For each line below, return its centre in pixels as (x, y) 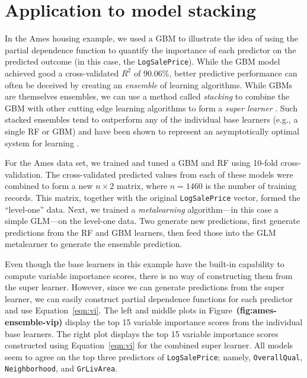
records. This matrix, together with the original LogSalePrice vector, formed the (153, 197)
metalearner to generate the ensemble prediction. (94, 244)
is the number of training (251, 186)
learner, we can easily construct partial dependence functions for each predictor (149, 298)
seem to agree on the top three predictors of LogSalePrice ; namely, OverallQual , (154, 356)
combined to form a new (49, 186)
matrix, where (142, 186)
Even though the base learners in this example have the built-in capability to (145, 263)
